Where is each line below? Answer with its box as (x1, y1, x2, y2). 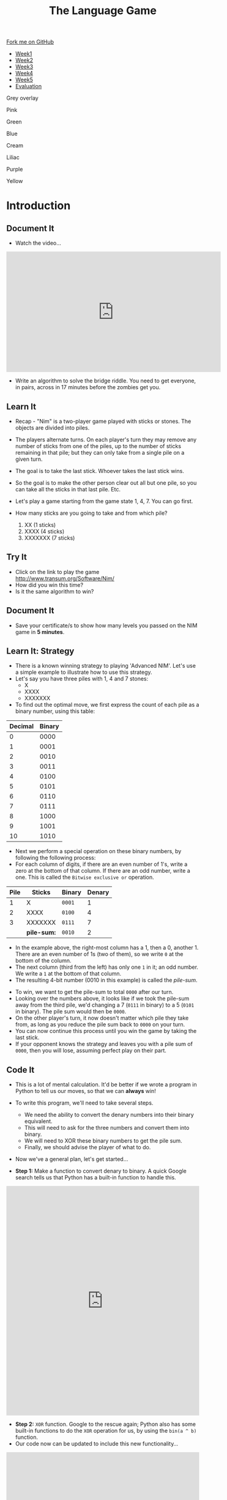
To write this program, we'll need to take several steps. (15, 1099, 154, 1106)
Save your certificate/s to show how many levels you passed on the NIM (15, 622, 198, 629)
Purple (6, 166, 23, 173)
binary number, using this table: (15, 707, 95, 715)
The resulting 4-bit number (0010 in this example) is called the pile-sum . (15, 977, 198, 984)
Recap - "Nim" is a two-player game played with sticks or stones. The (15, 417, 192, 425)
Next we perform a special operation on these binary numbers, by (15, 848, 182, 855)
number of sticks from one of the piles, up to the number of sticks (15, 442, 182, 450)
